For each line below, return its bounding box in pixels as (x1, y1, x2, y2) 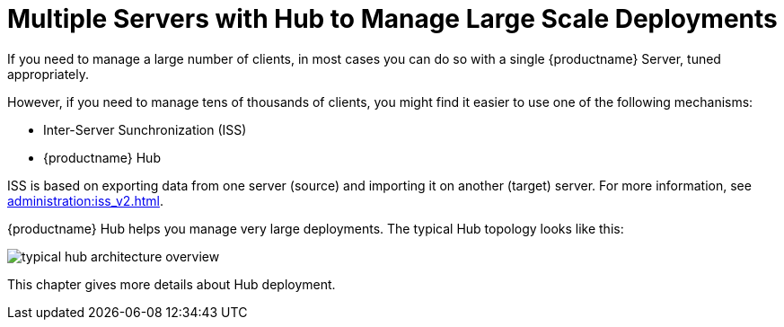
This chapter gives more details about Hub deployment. (7, 276, 336, 292)
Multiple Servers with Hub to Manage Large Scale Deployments (7, 4, 778, 34)
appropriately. (7, 66, 90, 82)
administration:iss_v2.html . (7, 192, 163, 208)
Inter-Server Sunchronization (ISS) (43, 121, 247, 137)
